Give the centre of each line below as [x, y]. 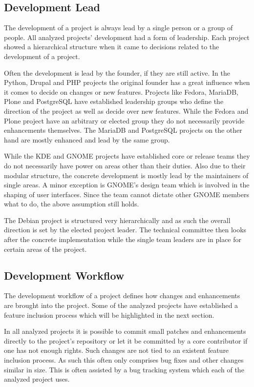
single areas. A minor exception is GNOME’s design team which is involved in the [127, 185]
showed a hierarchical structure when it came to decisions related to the [112, 47]
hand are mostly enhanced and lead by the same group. [87, 139]
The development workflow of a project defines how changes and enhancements [122, 295]
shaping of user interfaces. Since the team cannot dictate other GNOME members [127, 194]
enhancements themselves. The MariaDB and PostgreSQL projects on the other [123, 130]
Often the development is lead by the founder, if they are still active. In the [117, 72]
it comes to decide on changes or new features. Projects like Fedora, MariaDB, [121, 92]
